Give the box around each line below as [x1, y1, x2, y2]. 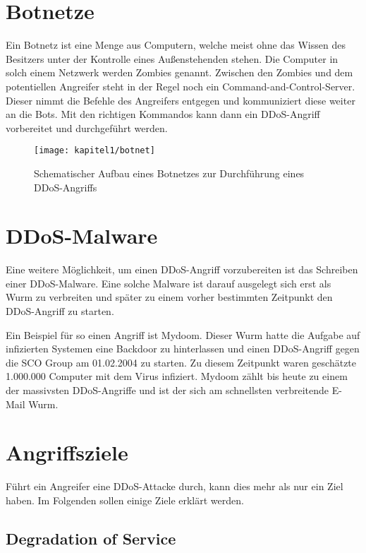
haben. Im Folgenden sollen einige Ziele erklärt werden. [6, 492, 244, 507]
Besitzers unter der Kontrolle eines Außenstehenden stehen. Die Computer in [6, 51, 338, 66]
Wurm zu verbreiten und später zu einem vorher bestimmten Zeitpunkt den [6, 290, 333, 304]
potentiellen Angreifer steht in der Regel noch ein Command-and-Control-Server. [6, 78, 355, 93]
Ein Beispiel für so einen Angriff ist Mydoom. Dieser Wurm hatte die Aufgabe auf [6, 327, 360, 342]
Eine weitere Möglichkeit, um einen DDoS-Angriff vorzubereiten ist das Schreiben [6, 262, 358, 277]
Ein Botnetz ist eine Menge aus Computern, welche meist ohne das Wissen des [6, 37, 346, 52]
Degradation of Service [6, 527, 176, 549]
